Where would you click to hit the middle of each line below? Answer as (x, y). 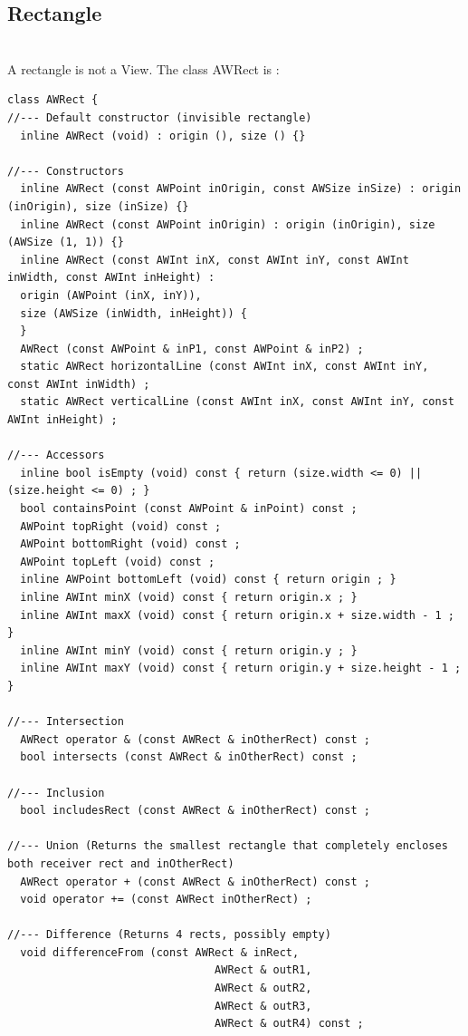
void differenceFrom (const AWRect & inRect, (160, 952)
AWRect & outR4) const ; (289, 1024)
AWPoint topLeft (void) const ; (118, 562)
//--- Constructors (66, 171)
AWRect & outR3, (263, 1006)
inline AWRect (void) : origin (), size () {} (163, 136)
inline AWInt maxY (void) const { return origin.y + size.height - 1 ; (241, 668)
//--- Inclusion (56, 793)
